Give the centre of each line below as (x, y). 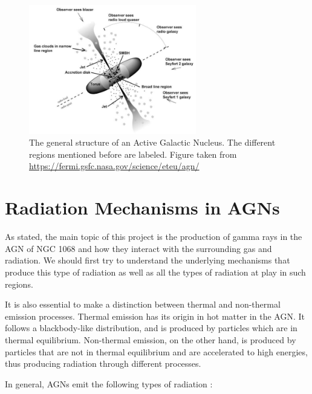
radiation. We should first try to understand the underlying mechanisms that (148, 260)
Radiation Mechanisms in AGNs (142, 208)
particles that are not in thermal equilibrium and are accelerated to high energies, (156, 351)
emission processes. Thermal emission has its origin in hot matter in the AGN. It (155, 316)
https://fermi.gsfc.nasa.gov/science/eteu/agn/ (114, 166)
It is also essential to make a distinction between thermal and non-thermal (143, 304)
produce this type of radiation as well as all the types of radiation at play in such (155, 272)
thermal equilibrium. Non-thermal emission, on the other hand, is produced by (151, 339)
